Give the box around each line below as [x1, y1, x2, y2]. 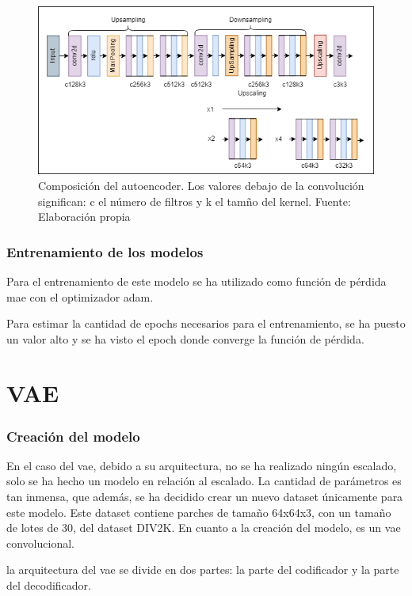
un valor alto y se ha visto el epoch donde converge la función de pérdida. [6, 330, 364, 347]
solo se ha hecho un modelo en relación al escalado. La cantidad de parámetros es [6, 473, 402, 489]
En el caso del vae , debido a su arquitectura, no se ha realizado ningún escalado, [6, 457, 397, 473]
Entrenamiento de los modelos [6, 241, 204, 261]
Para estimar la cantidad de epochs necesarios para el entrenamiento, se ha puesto [6, 315, 406, 332]
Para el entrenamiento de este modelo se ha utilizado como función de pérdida [6, 272, 387, 289]
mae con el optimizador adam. [6, 288, 154, 305]
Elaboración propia [38, 208, 131, 225]
